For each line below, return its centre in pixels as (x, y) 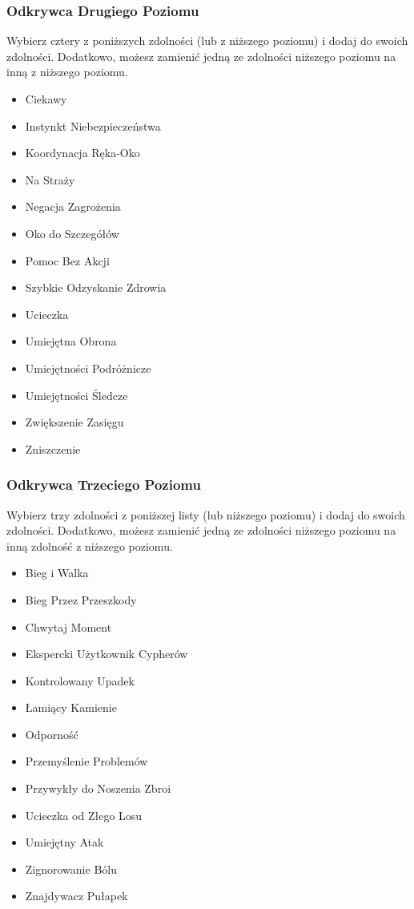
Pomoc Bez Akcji (67, 260)
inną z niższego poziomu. (67, 72)
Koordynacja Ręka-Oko (82, 153)
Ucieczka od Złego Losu (84, 815)
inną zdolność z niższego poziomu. (90, 545)
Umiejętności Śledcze (76, 395)
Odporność (52, 734)
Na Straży (50, 179)
